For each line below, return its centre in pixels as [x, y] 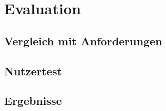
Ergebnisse [33, 101]
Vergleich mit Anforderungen [83, 40]
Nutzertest [33, 71]
